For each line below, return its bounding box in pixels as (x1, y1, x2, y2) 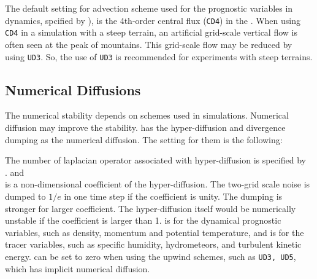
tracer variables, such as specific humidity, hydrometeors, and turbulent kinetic (5, 238, 302, 251)
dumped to (5, 189, 46, 202)
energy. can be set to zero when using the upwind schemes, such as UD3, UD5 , (5, 250, 296, 262)
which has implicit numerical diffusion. (5, 262, 150, 275)
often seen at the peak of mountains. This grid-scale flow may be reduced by (5, 37, 292, 50)
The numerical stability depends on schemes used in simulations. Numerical (5, 109, 289, 122)
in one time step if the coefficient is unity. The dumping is (64, 189, 283, 202)
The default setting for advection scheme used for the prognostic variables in (5, 2, 293, 14)
